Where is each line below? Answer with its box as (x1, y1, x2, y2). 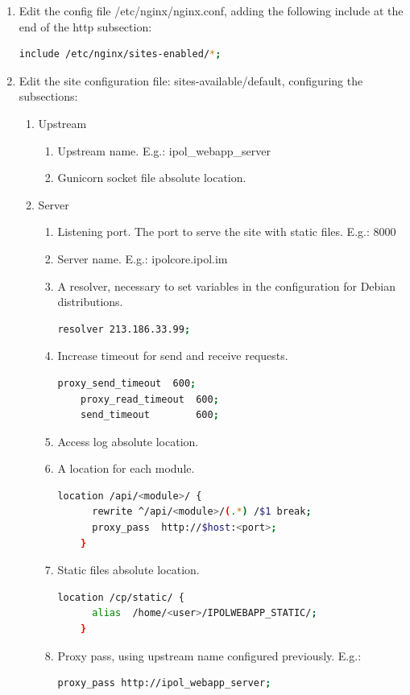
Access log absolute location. (57, 432, 199, 449)
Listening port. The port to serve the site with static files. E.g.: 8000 (57, 223, 396, 240)
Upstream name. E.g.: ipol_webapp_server (57, 142, 271, 159)
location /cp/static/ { (57, 591, 184, 603)
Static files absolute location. (57, 561, 200, 578)
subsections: (19, 88, 78, 105)
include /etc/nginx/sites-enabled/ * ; (19, 48, 222, 60)
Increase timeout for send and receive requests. (57, 347, 288, 364)
